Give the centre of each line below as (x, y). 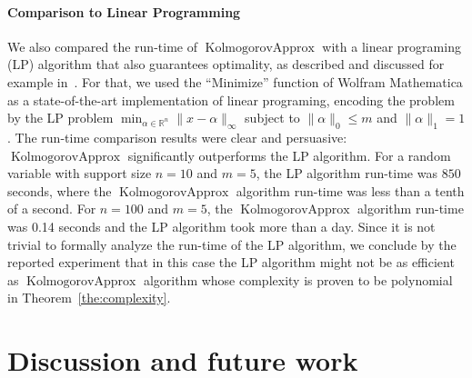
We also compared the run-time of (102, 46)
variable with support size (80, 173)
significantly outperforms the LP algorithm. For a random (289, 155)
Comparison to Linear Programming (124, 11)
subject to (272, 118)
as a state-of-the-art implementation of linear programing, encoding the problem (231, 99)
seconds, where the (60, 190)
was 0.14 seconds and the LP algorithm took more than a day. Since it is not (221, 226)
